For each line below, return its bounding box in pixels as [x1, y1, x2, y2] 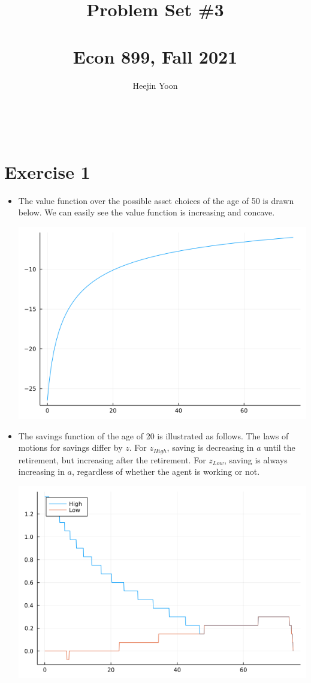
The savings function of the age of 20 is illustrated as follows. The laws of [18, 429, 289, 442]
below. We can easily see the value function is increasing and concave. [18, 206, 275, 218]
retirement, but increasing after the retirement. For [18, 453, 206, 466]
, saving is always [224, 453, 288, 466]
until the [264, 441, 295, 454]
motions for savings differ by [18, 441, 123, 454]
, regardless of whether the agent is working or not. [72, 465, 260, 478]
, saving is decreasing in [167, 441, 254, 454]
